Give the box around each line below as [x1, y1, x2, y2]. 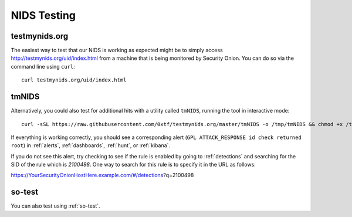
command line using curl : [11, 63, 76, 70]
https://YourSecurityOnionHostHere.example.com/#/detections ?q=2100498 [11, 172, 194, 179]
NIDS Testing [11, 9, 76, 22]
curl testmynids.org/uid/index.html [21, 77, 127, 83]
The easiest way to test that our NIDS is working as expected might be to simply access [11, 47, 223, 54]
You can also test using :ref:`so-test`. [11, 202, 100, 209]
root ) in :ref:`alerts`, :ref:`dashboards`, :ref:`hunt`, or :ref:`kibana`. [11, 142, 170, 149]
